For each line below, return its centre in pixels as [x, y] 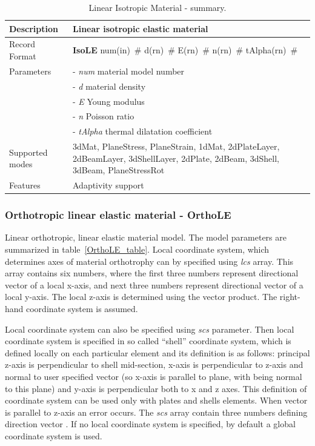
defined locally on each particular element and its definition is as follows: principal [157, 352]
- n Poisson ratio [104, 116]
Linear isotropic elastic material [141, 28]
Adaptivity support [108, 185]
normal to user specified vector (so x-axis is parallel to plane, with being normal [154, 376]
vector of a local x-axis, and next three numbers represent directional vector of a [154, 285]
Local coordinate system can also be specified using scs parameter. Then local [150, 329]
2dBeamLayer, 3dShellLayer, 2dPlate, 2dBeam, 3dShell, [176, 158]
